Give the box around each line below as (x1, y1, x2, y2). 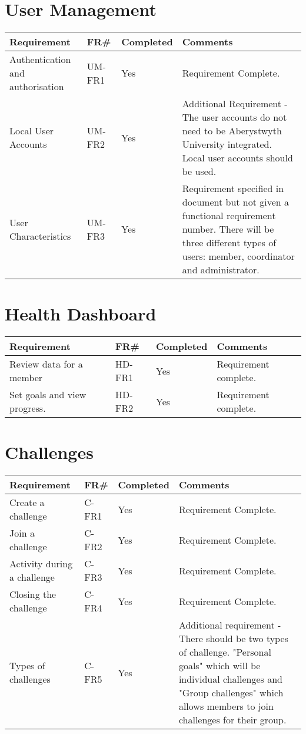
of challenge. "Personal (178, 645, 271, 659)
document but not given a (182, 195, 290, 209)
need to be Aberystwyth (182, 124, 282, 138)
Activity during (9, 557, 73, 571)
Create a (9, 495, 45, 510)
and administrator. (182, 263, 260, 277)
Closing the (9, 587, 56, 601)
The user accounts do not (182, 110, 287, 124)
